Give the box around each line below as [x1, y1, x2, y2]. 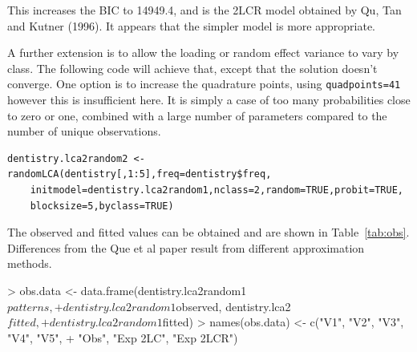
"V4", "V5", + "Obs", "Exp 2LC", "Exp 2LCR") [7, 329, 238, 346]
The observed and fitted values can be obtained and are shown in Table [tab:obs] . [7, 224, 410, 241]
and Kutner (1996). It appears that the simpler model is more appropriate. [7, 17, 375, 34]
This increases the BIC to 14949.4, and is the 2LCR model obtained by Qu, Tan [7, 2, 402, 18]
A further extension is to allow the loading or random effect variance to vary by [7, 44, 399, 61]
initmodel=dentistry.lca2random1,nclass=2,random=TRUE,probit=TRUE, [30, 184, 403, 196]
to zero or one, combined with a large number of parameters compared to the [7, 107, 387, 123]
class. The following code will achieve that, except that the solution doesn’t [7, 59, 378, 76]
